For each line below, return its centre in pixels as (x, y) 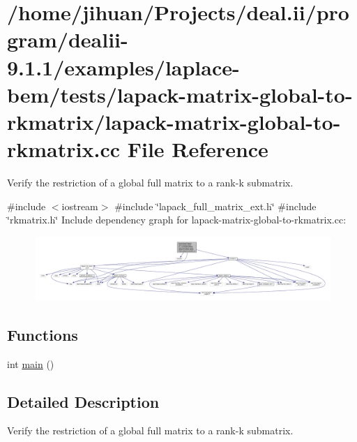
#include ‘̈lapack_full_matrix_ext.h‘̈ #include (215, 206)
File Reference (198, 149)
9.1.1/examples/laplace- (123, 67)
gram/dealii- (68, 39)
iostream (80, 206)
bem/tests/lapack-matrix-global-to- (180, 94)
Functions (43, 334)
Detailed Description (83, 401)
